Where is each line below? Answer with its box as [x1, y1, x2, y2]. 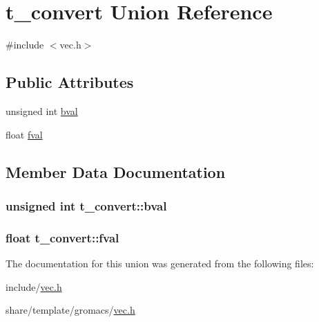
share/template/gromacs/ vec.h [6, 303, 135, 317]
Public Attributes [6, 71, 134, 93]
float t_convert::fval [6, 229, 119, 246]
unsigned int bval [6, 103, 78, 118]
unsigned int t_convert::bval [6, 197, 167, 214]
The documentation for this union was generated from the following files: [6, 256, 314, 270]
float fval [6, 127, 43, 141]
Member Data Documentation [6, 161, 226, 182]
